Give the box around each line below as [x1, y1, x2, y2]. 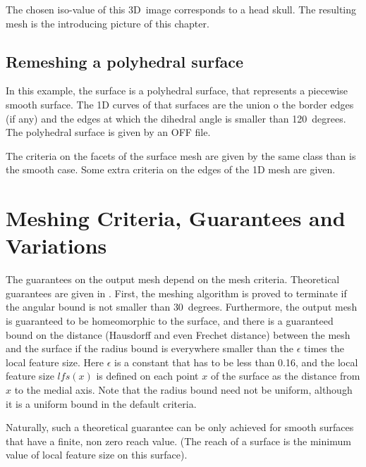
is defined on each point [96, 368, 199, 383]
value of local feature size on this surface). [6, 447, 188, 462]
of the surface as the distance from [210, 368, 360, 383]
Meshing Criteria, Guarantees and [6, 204, 346, 232]
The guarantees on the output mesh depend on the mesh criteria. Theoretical [6, 272, 340, 287]
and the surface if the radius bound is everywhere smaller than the [6, 341, 294, 356]
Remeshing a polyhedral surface [6, 50, 244, 72]
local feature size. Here [6, 354, 104, 369]
